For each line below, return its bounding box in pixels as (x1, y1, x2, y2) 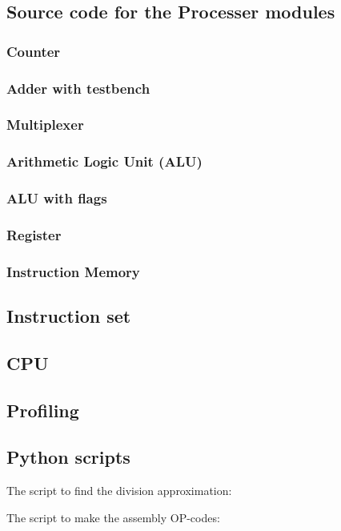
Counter (6, 41, 61, 61)
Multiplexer (6, 115, 84, 135)
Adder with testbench (6, 78, 150, 98)
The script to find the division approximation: (6, 482, 232, 499)
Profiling (6, 397, 79, 422)
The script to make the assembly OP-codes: (6, 509, 220, 525)
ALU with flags (6, 188, 107, 208)
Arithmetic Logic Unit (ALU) (6, 151, 203, 171)
